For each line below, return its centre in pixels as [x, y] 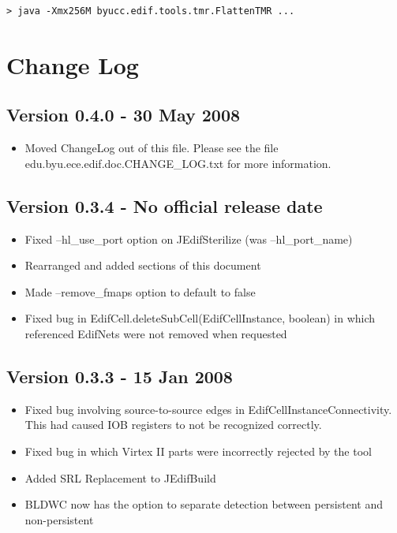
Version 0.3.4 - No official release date [165, 205]
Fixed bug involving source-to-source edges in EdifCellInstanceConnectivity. [208, 409]
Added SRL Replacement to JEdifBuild [120, 477]
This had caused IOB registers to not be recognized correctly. [173, 425]
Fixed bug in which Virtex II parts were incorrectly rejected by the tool [198, 451]
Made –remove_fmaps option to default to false [140, 291]
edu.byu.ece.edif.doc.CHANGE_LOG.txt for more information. [178, 163]
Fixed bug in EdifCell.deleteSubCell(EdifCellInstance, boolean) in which [200, 318]
